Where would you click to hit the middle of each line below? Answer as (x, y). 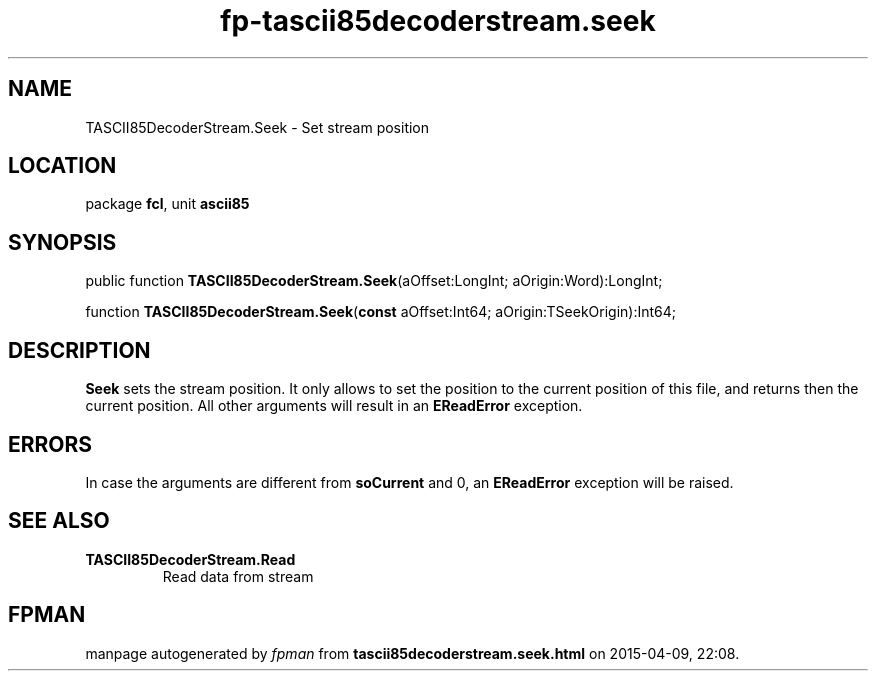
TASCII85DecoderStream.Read (190, 559)
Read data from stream (238, 576)
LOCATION (62, 166)
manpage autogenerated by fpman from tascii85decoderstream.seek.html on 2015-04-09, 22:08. (412, 653)
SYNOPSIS (62, 242)
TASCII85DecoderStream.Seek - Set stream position (257, 127)
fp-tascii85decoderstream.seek (438, 21)
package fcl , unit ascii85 (167, 204)
